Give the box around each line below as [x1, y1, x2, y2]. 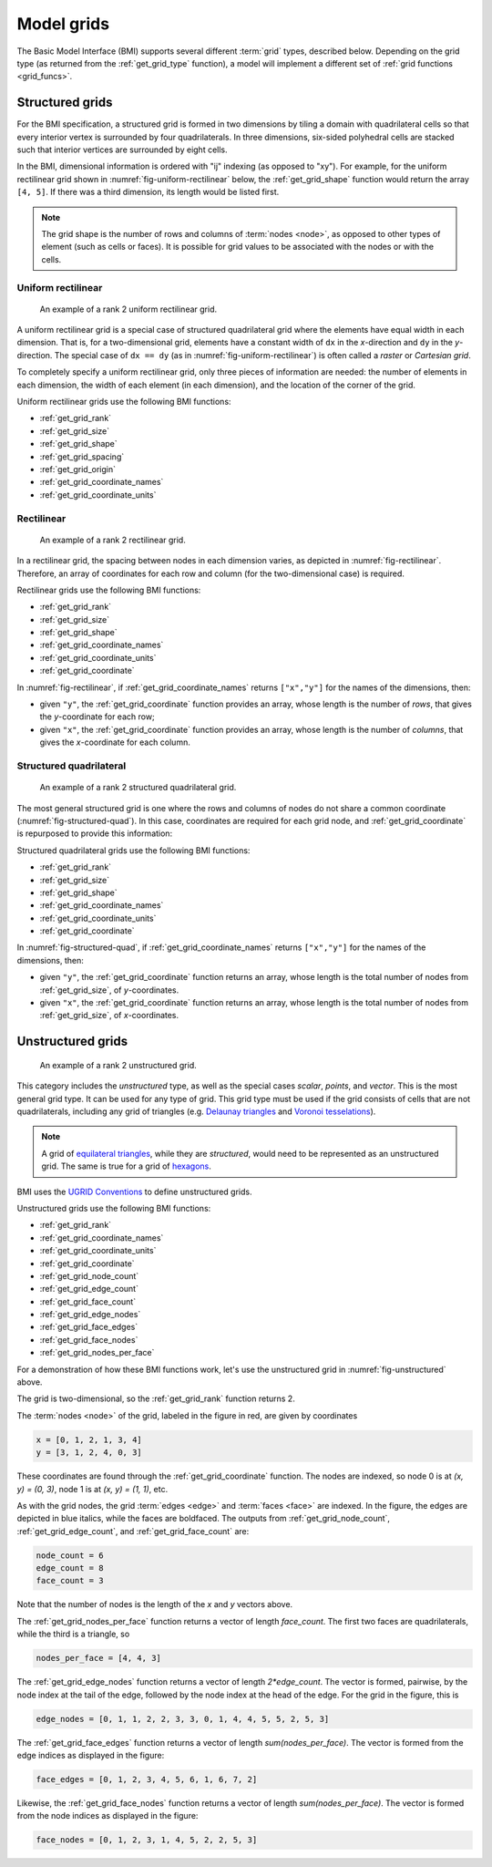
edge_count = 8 [36, 1563, 104, 1573]
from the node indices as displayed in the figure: [16, 1810, 199, 1821]
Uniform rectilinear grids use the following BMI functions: [16, 397, 231, 407]
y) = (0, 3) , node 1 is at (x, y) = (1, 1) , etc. [16, 1483, 169, 1494]
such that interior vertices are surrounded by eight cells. [16, 144, 228, 155]
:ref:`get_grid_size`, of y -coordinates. [39, 985, 179, 995]
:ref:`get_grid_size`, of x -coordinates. [39, 1010, 179, 1021]
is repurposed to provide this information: [16, 828, 173, 839]
